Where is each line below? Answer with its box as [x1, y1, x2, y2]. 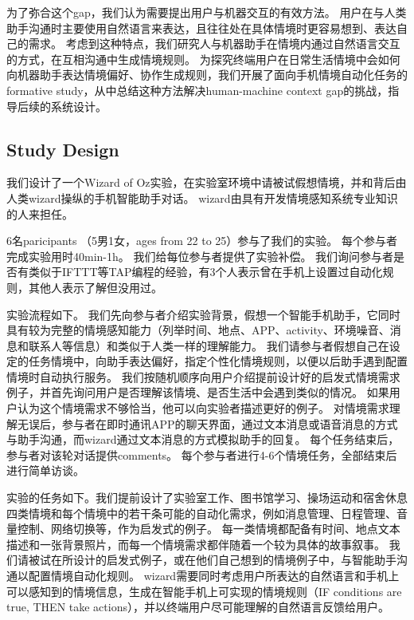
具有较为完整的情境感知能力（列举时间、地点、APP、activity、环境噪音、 [6, 322, 390, 338]
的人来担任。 [6, 205, 73, 222]
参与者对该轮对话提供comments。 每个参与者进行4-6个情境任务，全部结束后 [6, 446, 397, 463]
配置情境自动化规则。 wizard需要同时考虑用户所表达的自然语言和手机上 [28, 567, 400, 584]
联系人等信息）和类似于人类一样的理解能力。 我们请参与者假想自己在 [28, 337, 389, 353]
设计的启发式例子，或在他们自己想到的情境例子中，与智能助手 [72, 551, 396, 568]
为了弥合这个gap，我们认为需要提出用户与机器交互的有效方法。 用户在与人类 [6, 4, 407, 20]
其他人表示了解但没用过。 [28, 278, 162, 295]
